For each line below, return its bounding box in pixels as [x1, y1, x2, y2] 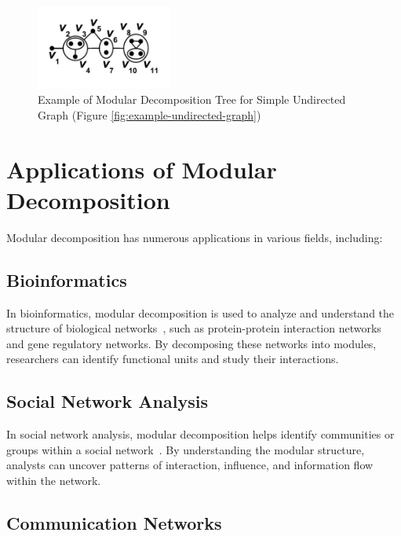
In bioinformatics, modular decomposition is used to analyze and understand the [6, 304, 395, 321]
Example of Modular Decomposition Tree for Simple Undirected [38, 91, 346, 108]
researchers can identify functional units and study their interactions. [6, 351, 339, 367]
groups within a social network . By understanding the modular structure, [6, 441, 365, 457]
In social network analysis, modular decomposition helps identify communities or [6, 426, 395, 442]
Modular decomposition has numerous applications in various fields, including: [6, 229, 383, 245]
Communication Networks [6, 510, 222, 534]
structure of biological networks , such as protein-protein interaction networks [6, 320, 381, 336]
